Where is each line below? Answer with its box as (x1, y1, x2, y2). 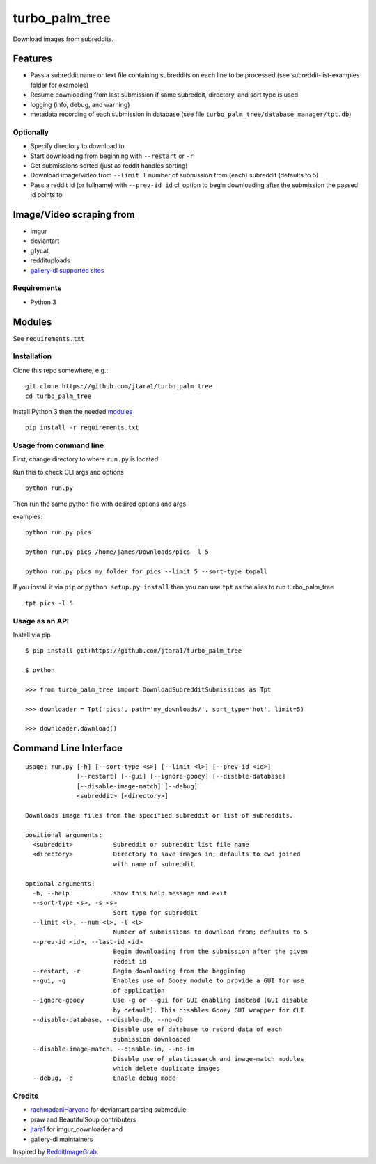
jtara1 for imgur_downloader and (30, 1125, 123, 1133)
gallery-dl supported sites (30, 266, 104, 274)
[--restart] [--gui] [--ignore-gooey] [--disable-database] (77, 772, 286, 781)
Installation (13, 351, 52, 361)
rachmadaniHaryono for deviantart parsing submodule (30, 1106, 187, 1114)
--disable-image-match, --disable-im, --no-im (32, 1045, 194, 1053)
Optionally (13, 127, 49, 137)
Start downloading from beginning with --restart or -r (30, 152, 194, 160)
